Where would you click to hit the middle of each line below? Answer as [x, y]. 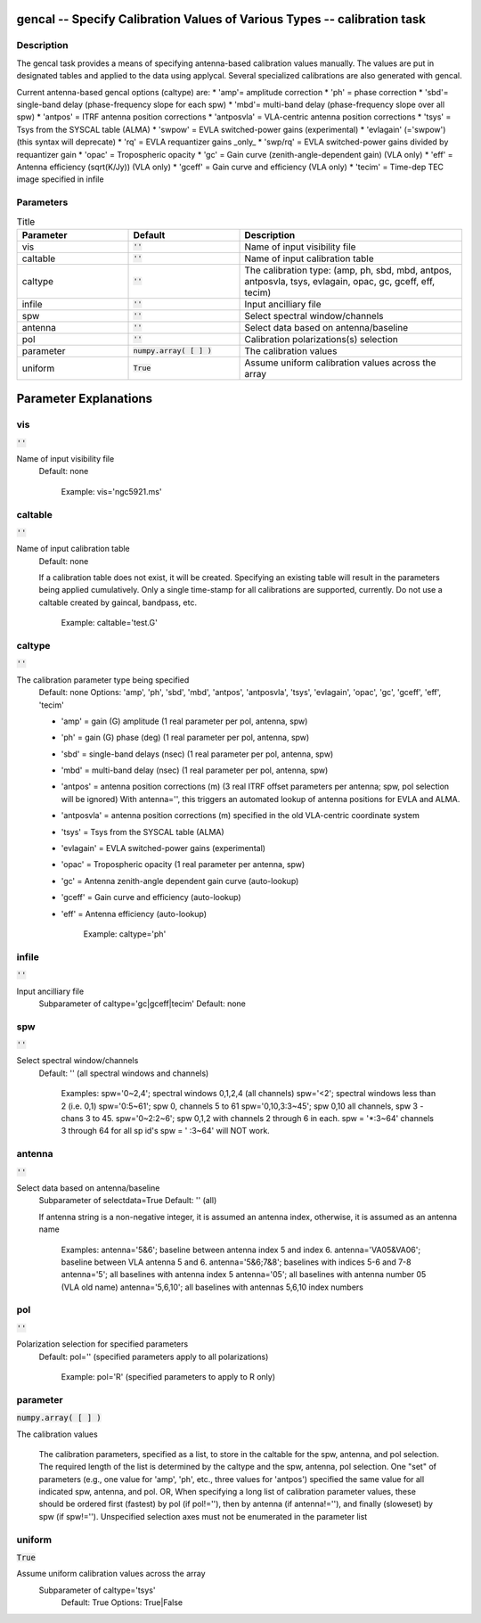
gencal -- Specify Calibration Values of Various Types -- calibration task [221, 19]
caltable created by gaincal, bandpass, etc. [118, 602]
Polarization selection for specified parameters [102, 1344]
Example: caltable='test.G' [109, 623]
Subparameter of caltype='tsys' [97, 1590]
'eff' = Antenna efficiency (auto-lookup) [134, 914]
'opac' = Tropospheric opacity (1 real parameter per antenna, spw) [183, 865]
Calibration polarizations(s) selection [321, 339]
